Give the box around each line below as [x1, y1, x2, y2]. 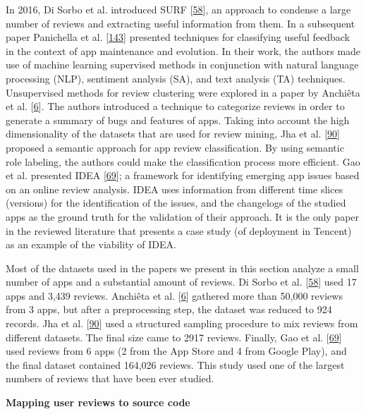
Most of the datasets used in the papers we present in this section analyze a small [6, 260, 359, 275]
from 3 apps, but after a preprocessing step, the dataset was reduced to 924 [6, 302, 332, 317]
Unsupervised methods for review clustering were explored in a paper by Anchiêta [6, 85, 360, 99]
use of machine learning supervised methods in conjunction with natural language [6, 57, 359, 72]
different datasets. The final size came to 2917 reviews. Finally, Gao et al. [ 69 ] [6, 329, 342, 344]
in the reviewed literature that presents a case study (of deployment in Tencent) [6, 223, 352, 238]
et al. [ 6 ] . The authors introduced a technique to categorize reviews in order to [6, 99, 345, 114]
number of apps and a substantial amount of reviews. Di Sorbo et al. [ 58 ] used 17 [6, 274, 357, 289]
